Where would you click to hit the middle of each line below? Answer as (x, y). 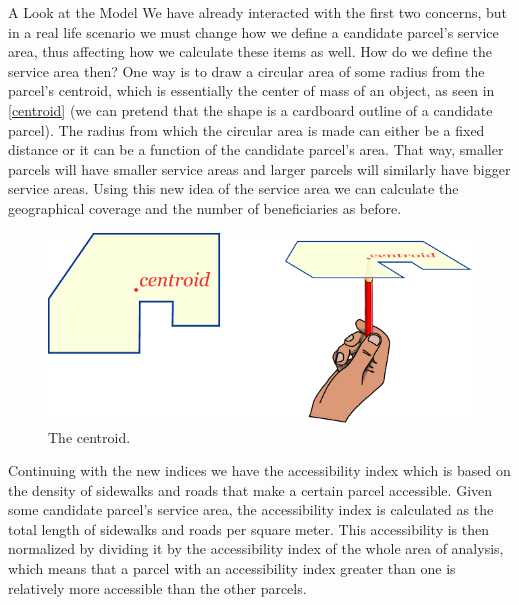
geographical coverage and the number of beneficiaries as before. (205, 207)
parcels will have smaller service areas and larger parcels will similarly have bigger (259, 168)
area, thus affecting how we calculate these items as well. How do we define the (250, 51)
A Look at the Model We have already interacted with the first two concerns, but (258, 12)
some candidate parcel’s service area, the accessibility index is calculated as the (251, 509)
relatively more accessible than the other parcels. (157, 587)
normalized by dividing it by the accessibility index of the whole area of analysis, (256, 548)
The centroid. (89, 436)
